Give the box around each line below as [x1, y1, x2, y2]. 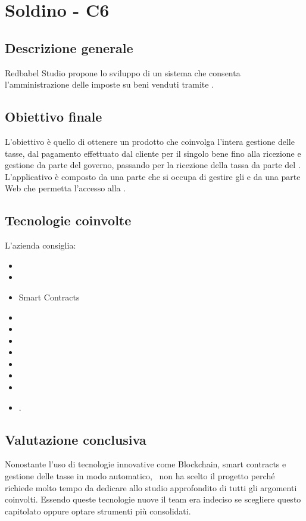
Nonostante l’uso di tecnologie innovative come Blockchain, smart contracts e [5, 458, 286, 470]
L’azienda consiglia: [5, 239, 76, 252]
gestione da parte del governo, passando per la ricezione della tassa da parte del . [5, 159, 301, 171]
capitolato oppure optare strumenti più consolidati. [5, 504, 191, 517]
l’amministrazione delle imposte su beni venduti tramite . [5, 78, 214, 91]
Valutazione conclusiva [5, 430, 146, 448]
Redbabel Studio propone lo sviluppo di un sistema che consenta [5, 66, 241, 79]
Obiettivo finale [5, 107, 102, 126]
